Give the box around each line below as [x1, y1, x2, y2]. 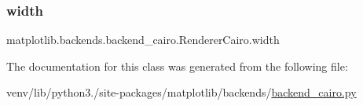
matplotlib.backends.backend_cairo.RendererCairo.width [6, 31, 280, 48]
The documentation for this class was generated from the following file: [6, 57, 348, 74]
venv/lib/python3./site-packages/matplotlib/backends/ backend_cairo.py [6, 84, 357, 101]
